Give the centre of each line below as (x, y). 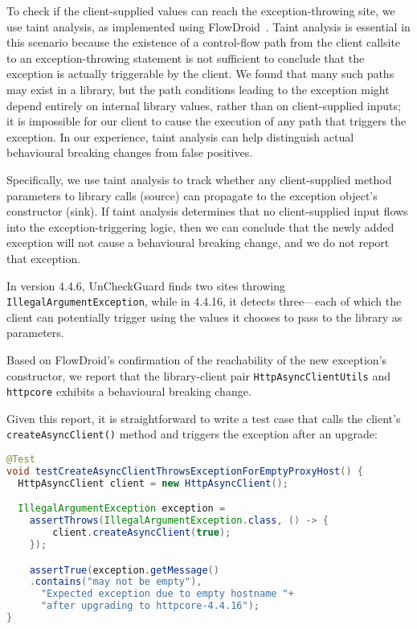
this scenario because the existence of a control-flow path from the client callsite (204, 42)
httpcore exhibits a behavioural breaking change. (129, 391)
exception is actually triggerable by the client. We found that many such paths (200, 74)
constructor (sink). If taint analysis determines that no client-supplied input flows (207, 211)
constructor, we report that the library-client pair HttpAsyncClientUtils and (199, 375)
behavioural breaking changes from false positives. (130, 152)
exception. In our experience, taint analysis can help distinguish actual (180, 136)
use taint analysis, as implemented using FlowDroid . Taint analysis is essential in (208, 26)
